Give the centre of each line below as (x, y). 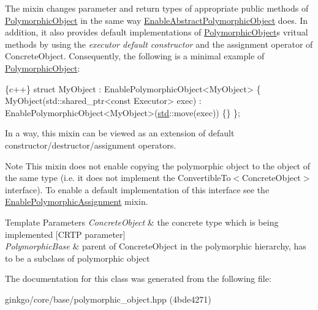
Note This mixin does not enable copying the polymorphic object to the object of (157, 165)
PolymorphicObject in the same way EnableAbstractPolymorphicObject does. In (157, 20)
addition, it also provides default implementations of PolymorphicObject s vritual (157, 32)
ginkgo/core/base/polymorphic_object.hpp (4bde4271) (108, 299)
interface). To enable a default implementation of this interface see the (137, 189)
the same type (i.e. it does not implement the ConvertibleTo (118, 178)
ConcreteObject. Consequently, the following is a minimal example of (135, 56)
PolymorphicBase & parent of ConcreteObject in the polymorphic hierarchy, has (156, 246)
